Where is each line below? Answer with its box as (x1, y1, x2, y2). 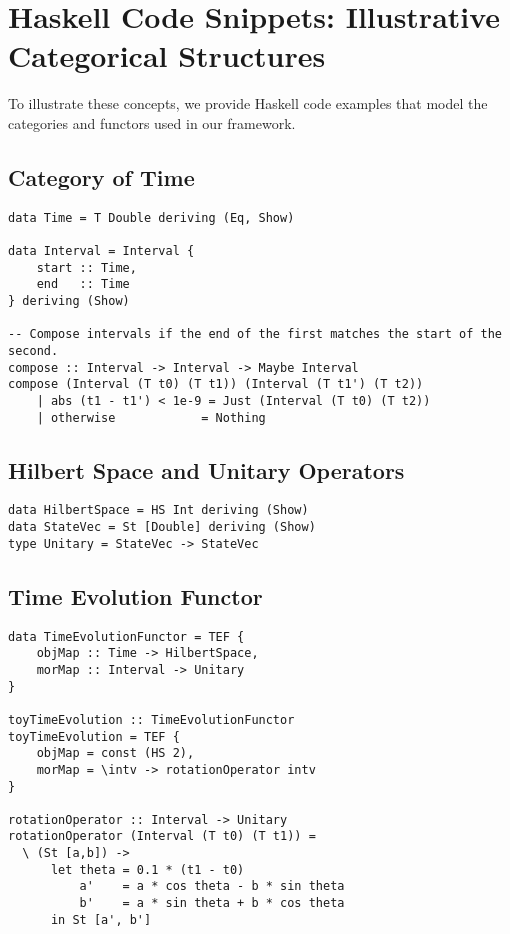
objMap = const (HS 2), (36, 746, 195, 761)
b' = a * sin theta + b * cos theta (79, 896, 345, 911)
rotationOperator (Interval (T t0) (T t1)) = (8, 829, 316, 844)
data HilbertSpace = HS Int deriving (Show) (8, 503, 309, 518)
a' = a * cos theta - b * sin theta (79, 879, 345, 894)
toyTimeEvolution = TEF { (8, 729, 180, 744)
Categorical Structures (8, 35, 326, 76)
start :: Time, (36, 260, 137, 275)
